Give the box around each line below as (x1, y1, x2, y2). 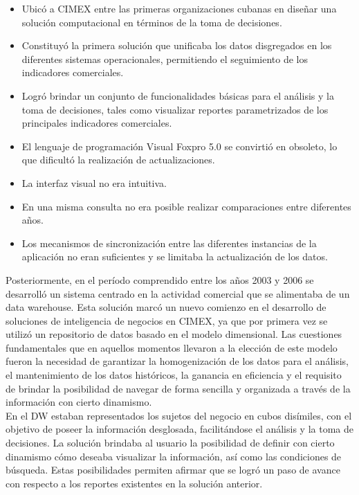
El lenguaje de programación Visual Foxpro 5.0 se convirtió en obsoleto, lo (21, 138, 338, 153)
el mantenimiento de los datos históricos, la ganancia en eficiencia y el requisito (6, 368, 342, 382)
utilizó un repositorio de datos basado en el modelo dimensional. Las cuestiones (6, 327, 342, 341)
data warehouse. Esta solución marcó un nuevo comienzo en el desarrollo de (6, 300, 326, 314)
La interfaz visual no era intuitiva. (21, 175, 167, 190)
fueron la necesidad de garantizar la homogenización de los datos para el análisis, (6, 354, 349, 368)
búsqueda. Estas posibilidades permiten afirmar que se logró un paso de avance (6, 462, 340, 477)
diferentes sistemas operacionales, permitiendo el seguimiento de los (21, 51, 309, 66)
